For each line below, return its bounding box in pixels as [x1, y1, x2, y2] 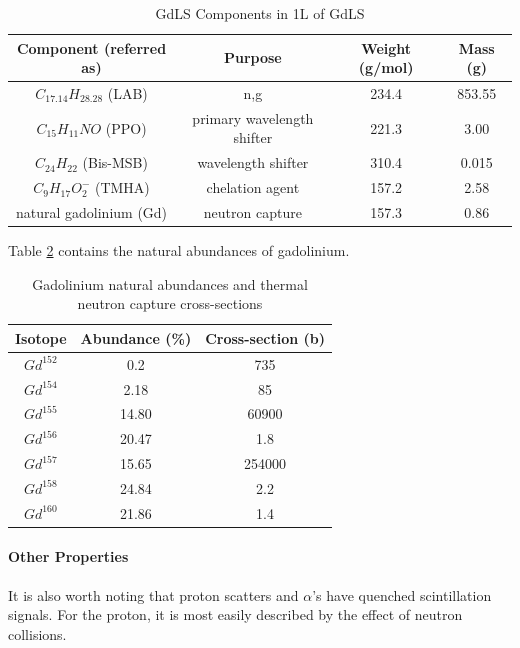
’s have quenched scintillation [312, 584, 492, 605]
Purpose [223, 47, 282, 68]
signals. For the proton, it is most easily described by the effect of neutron [8, 604, 463, 625]
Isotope [15, 327, 67, 348]
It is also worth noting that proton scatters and [8, 584, 299, 605]
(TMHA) [94, 177, 150, 198]
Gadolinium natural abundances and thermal [32, 273, 308, 294]
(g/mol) [358, 57, 414, 78]
